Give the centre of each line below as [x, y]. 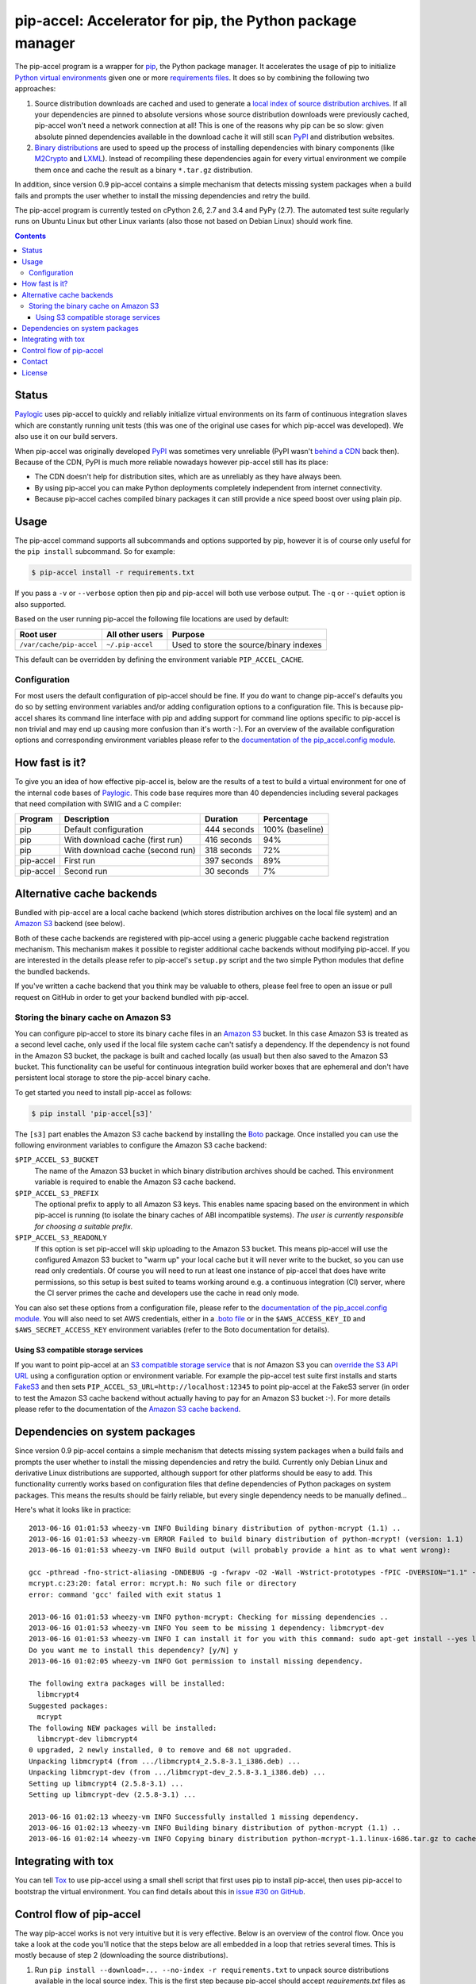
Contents [31, 236]
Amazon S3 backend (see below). [70, 924]
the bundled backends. [52, 971]
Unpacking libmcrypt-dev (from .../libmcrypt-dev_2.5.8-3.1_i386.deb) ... [177, 1773]
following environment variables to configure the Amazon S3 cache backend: [141, 1145]
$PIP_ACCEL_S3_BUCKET [57, 1160]
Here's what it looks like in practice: [73, 1510]
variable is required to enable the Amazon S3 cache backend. [135, 1182]
